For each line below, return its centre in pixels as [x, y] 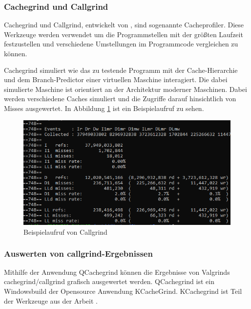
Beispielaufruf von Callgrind [65, 232]
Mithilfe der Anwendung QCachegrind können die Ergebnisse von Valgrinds [117, 272]
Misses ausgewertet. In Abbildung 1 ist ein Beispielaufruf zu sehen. [104, 108]
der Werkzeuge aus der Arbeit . [51, 300]
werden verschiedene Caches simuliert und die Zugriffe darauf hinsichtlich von [120, 99]
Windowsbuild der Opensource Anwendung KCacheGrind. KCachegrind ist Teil [123, 291]
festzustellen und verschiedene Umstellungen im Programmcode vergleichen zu [121, 44]
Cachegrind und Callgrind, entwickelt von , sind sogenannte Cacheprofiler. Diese [124, 25]
